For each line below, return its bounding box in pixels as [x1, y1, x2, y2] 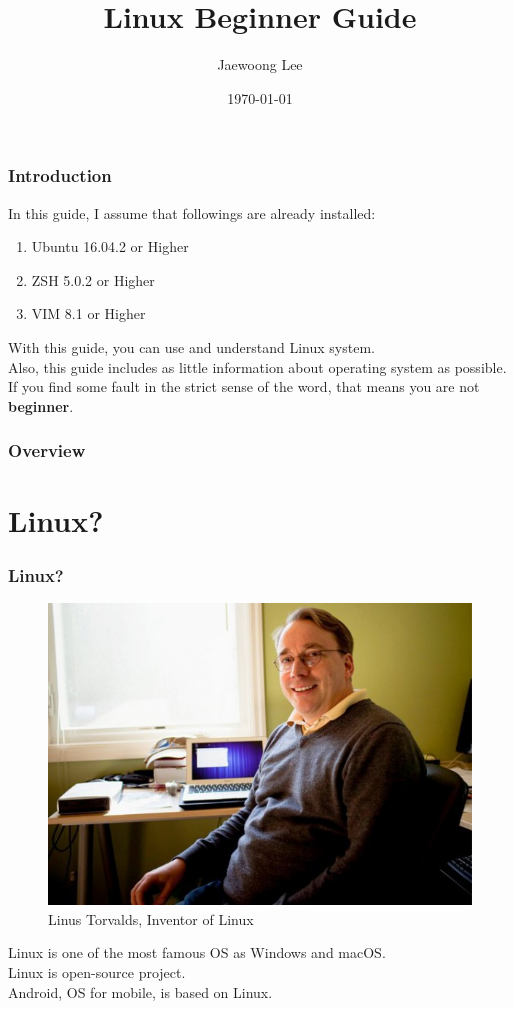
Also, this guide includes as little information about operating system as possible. [8, 356, 507, 377]
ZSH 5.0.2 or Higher [31, 269, 155, 290]
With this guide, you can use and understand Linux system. [8, 336, 375, 357]
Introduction [8, 163, 112, 188]
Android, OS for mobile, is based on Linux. [8, 981, 273, 1002]
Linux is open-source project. [8, 961, 186, 982]
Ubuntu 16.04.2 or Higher [31, 236, 189, 257]
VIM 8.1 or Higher [31, 303, 146, 324]
